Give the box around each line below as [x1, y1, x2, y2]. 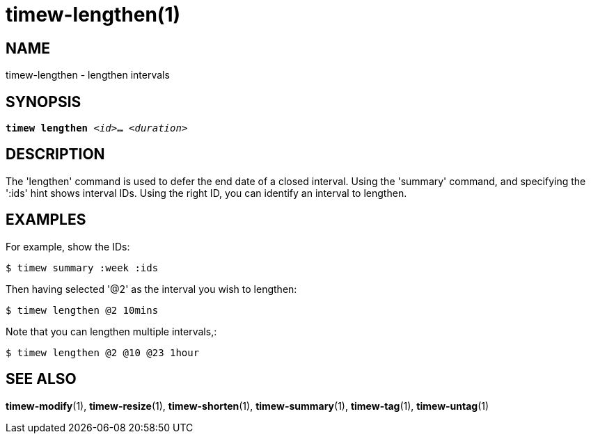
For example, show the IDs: [6, 240, 130, 253]
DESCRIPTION [6, 145, 105, 163]
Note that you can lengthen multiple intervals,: [6, 325, 217, 337]
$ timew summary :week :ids [6, 262, 159, 273]
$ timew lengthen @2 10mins [6, 304, 159, 316]
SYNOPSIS [6, 93, 81, 111]
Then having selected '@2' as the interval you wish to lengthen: [6, 282, 297, 295]
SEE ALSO [6, 370, 77, 388]
